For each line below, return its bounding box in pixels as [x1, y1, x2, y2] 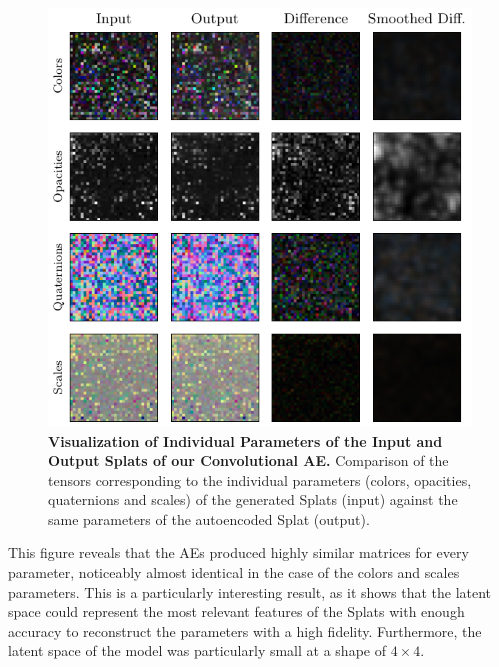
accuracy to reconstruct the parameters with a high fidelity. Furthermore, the [8, 620, 482, 641]
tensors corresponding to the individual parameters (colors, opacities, [48, 469, 472, 490]
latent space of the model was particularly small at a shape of [8, 640, 386, 661]
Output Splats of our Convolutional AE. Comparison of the [48, 450, 449, 471]
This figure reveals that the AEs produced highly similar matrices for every [8, 542, 469, 563]
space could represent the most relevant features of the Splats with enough [8, 601, 465, 622]
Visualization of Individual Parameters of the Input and [48, 430, 443, 451]
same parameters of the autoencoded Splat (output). [48, 508, 370, 529]
